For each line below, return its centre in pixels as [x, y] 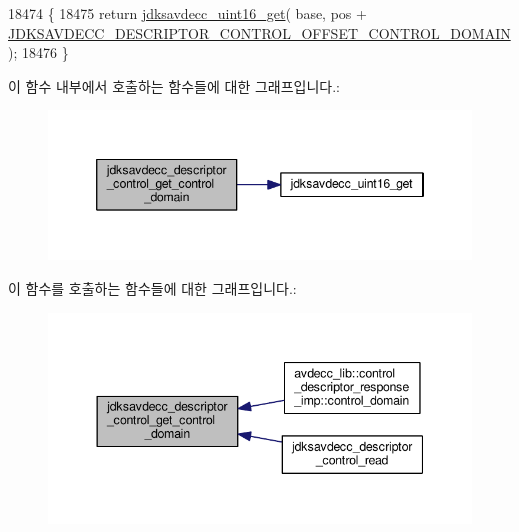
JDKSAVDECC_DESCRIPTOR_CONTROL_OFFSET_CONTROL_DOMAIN [259, 32]
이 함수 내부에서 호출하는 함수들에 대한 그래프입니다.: [174, 85]
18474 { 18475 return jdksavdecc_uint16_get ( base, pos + [187, 13]
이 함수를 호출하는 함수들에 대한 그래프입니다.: [152, 287]
